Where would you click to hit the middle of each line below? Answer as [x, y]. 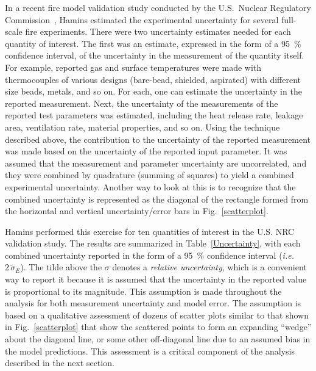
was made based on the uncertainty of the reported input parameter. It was [146, 151]
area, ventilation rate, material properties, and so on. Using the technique [142, 127]
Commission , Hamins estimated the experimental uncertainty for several [142, 19]
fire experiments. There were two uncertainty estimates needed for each [158, 31]
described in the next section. [60, 363]
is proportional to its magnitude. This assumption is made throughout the [143, 291]
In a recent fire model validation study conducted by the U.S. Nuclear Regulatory [158, 7]
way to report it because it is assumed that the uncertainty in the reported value [156, 279]
